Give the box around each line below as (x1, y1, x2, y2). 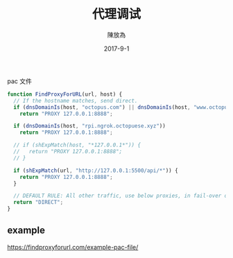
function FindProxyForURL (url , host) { (7, 91, 123, 98)
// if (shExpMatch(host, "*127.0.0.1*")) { (13, 141, 141, 149)
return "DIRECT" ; (13, 199, 64, 206)
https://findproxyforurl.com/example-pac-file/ (7, 243, 139, 251)
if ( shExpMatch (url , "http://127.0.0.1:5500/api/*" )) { (13, 167, 178, 174)
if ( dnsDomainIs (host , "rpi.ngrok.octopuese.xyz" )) (13, 123, 166, 130)
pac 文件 (7, 77, 33, 85)
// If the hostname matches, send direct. (13, 97, 138, 104)
